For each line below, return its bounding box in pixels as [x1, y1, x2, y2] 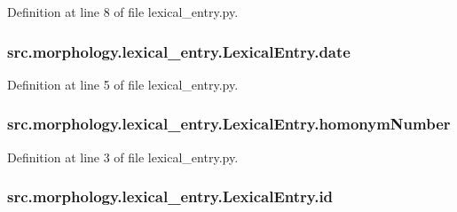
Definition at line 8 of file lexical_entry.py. [7, 3, 239, 20]
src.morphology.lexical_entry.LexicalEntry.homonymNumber [7, 113, 451, 135]
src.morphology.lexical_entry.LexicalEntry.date [7, 40, 351, 62]
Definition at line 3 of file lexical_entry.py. [7, 147, 239, 166]
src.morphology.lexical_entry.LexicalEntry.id [7, 185, 334, 208]
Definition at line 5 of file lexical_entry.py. [7, 75, 239, 93]
